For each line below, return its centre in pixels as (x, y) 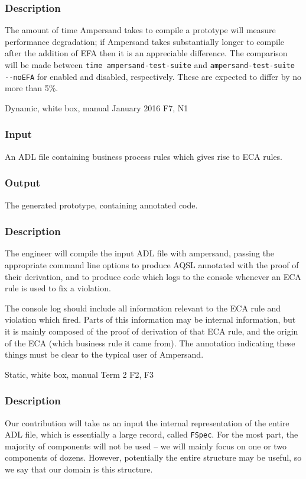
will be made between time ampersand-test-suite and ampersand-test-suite (150, 65)
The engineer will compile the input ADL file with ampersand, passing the (140, 253)
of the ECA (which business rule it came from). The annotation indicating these (150, 343)
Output (23, 183)
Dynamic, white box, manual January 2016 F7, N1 (97, 107)
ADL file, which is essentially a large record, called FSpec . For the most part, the (152, 434)
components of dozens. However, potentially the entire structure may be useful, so (153, 457)
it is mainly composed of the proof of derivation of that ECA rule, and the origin (152, 331)
